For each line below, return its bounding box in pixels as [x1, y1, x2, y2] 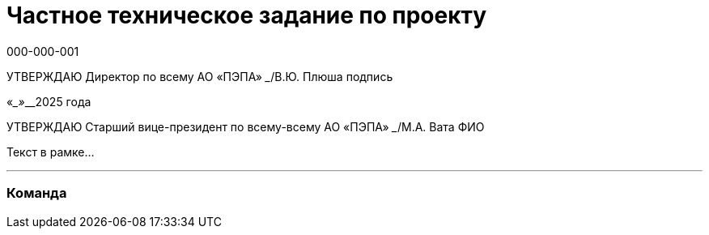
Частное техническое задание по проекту [6, 2, 487, 29]
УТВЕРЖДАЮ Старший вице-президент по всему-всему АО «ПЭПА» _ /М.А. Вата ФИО [6, 119, 485, 134]
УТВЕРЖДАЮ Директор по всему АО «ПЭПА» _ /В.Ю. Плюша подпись [6, 69, 393, 83]
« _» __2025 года [6, 94, 91, 109]
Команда [6, 185, 67, 202]
